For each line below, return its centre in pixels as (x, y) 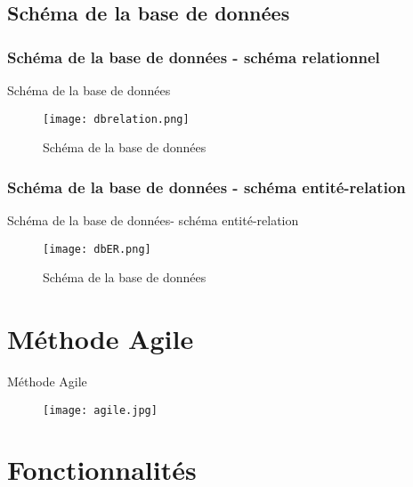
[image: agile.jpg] (100, 410)
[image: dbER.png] (97, 249)
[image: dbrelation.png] (116, 119)
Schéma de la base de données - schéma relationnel (194, 57)
